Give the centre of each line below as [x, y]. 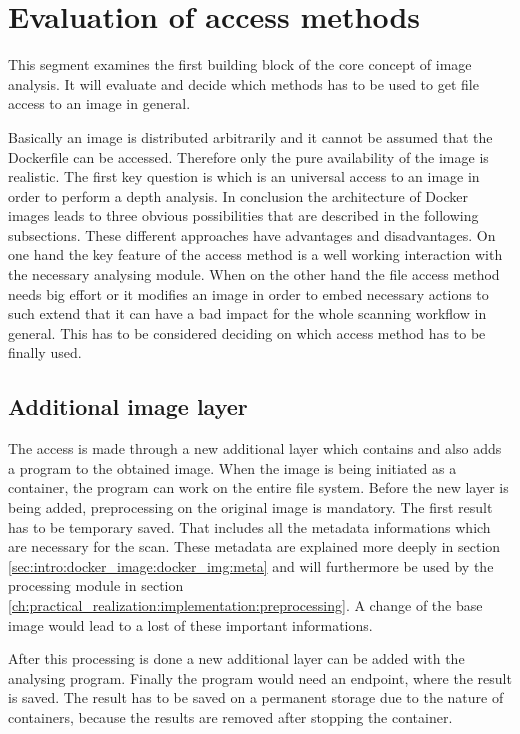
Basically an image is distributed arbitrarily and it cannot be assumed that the [250, 136]
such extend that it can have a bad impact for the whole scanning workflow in [247, 313]
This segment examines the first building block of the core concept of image [240, 64]
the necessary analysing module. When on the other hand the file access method [254, 274]
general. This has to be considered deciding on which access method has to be [247, 332]
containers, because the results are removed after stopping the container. [230, 716]
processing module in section [96, 585]
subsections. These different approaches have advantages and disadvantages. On [252, 234]
